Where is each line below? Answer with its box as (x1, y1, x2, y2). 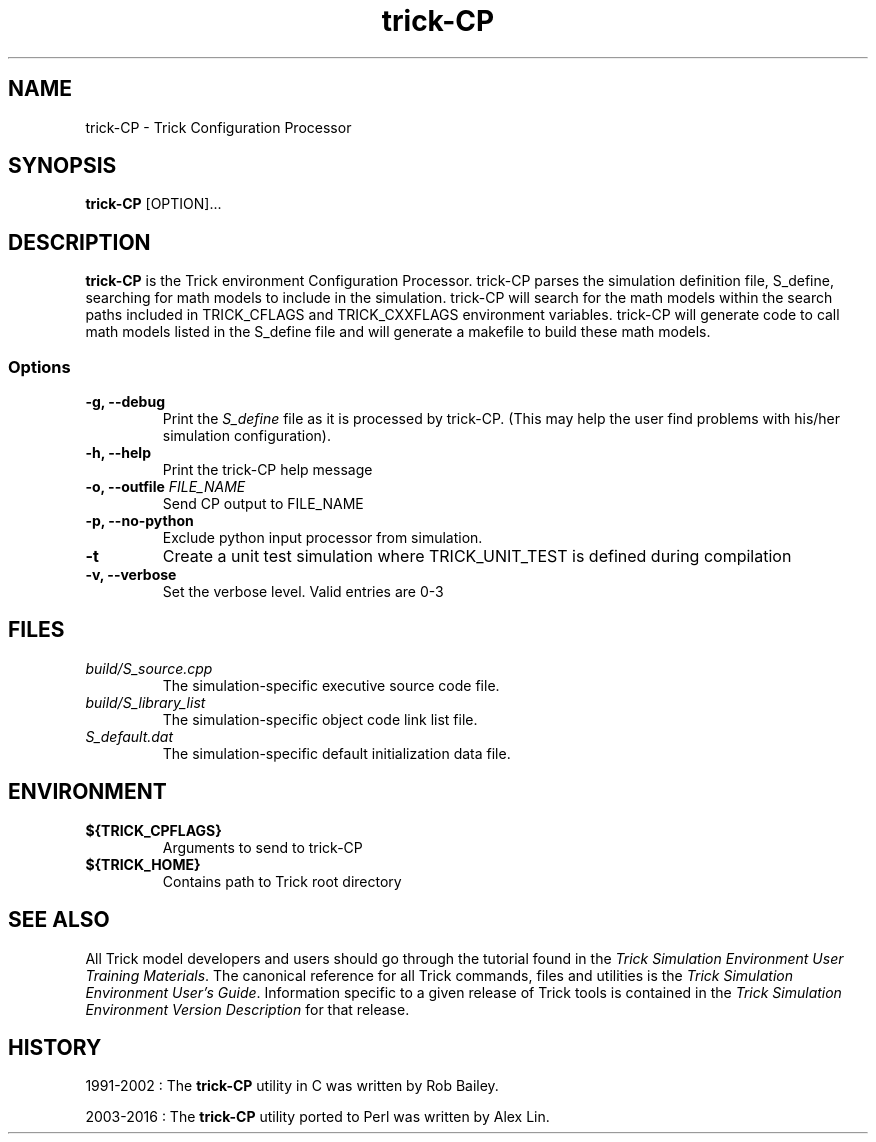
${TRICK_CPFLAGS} (85, 821, 222, 839)
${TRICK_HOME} (85, 855, 201, 873)
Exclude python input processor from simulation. (162, 529, 483, 547)
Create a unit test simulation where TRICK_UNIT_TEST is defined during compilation (162, 546, 792, 567)
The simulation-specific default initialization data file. (162, 744, 511, 762)
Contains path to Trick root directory (162, 872, 402, 890)
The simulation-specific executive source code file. (162, 676, 500, 694)
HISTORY (8, 1034, 102, 1060)
